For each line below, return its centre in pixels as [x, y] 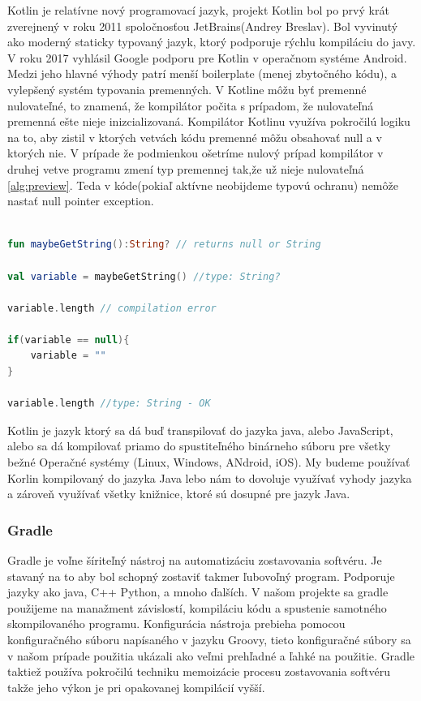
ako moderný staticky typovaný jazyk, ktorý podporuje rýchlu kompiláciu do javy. [212, 42]
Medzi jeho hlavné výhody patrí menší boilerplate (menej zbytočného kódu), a [202, 73]
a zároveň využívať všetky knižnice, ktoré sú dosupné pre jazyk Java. [179, 494]
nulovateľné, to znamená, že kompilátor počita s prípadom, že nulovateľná [191, 105]
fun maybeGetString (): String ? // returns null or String [164, 245]
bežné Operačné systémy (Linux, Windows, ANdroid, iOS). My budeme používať [209, 462]
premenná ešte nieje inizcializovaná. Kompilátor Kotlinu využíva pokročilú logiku [209, 121]
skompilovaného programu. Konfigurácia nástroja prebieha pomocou [176, 624]
